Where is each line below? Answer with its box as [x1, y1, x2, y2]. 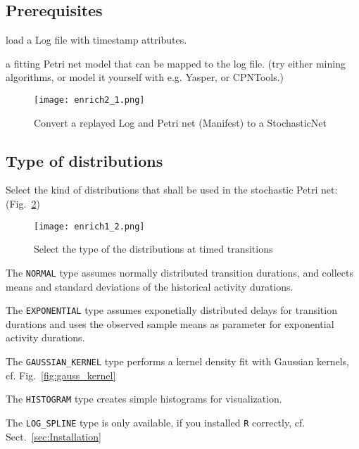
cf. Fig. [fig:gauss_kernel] [6, 367, 116, 382]
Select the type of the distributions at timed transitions [34, 241, 273, 256]
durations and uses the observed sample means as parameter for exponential [6, 316, 334, 331]
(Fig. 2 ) [6, 196, 40, 211]
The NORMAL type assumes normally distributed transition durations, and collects [6, 265, 354, 279]
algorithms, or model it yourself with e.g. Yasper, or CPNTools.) [6, 70, 284, 84]
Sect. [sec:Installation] [6, 429, 101, 443]
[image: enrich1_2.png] [34, 221, 145, 232]
